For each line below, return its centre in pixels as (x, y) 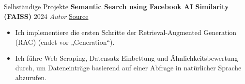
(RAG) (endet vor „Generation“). (65, 42)
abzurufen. (31, 77)
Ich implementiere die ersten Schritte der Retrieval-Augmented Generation (126, 32)
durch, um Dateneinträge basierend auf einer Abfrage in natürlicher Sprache (128, 67)
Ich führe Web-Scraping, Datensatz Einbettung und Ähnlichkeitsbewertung (127, 58)
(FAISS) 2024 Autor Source (46, 16)
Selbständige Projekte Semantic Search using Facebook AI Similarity (116, 6)
